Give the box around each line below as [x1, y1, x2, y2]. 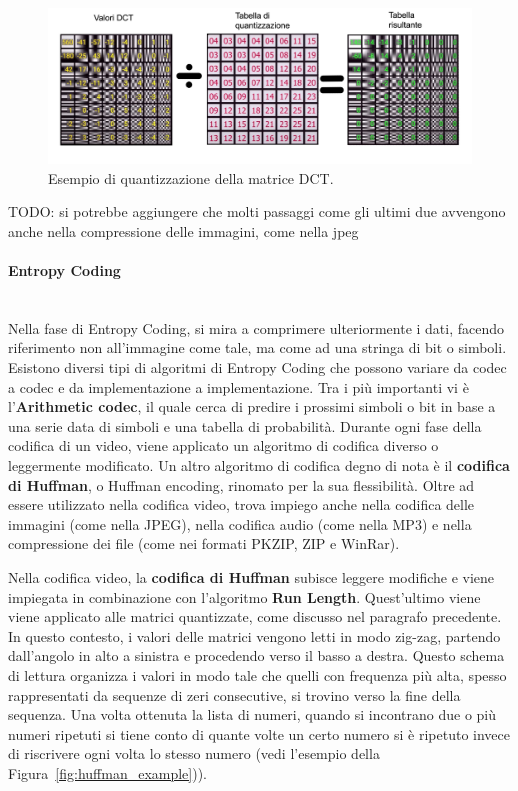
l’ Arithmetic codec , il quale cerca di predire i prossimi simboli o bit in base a [8, 396, 496, 417]
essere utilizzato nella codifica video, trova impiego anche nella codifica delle [8, 494, 475, 515]
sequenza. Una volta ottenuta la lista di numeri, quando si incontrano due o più [8, 704, 497, 725]
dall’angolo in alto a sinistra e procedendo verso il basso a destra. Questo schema [8, 645, 505, 666]
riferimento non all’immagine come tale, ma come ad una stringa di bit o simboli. [8, 337, 507, 358]
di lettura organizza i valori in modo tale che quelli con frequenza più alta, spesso [8, 664, 507, 685]
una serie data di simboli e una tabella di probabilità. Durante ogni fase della [8, 415, 482, 436]
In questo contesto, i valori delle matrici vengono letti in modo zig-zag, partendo [8, 625, 501, 646]
